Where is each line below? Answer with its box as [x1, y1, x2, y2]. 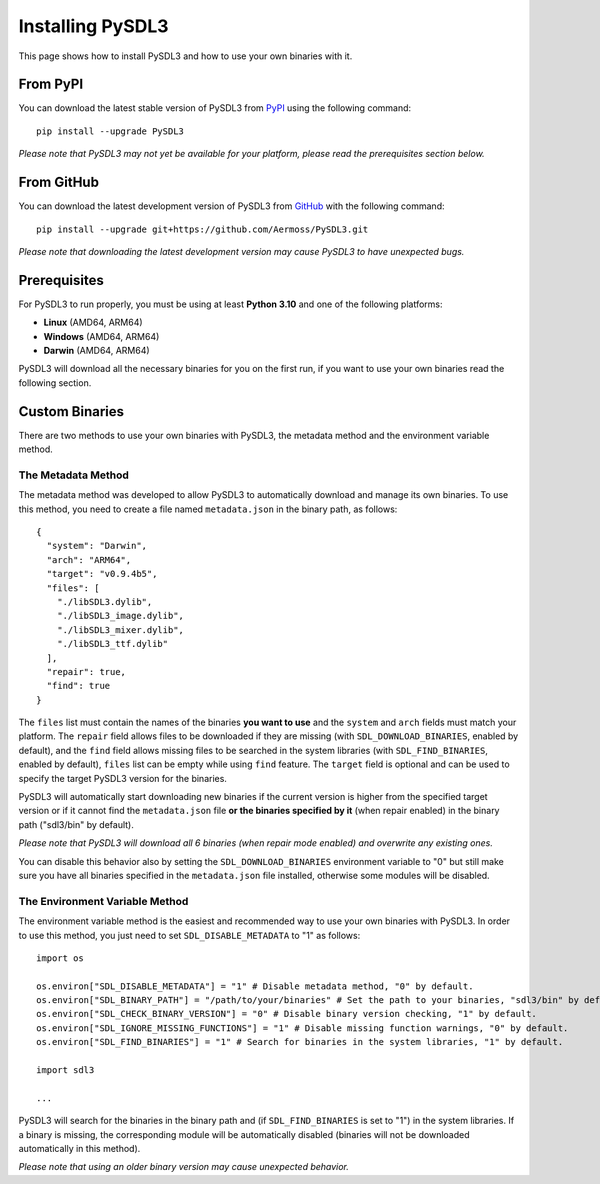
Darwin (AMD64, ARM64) [43, 345, 150, 356]
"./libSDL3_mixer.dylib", [56, 624, 185, 635]
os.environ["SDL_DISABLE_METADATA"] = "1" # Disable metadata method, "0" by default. [36, 980, 474, 992]
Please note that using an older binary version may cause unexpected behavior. [18, 1161, 350, 1173]
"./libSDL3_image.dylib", [56, 610, 185, 622]
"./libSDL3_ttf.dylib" [56, 638, 169, 650]
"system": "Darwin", [46, 540, 148, 552]
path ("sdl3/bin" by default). [18, 818, 134, 830]
